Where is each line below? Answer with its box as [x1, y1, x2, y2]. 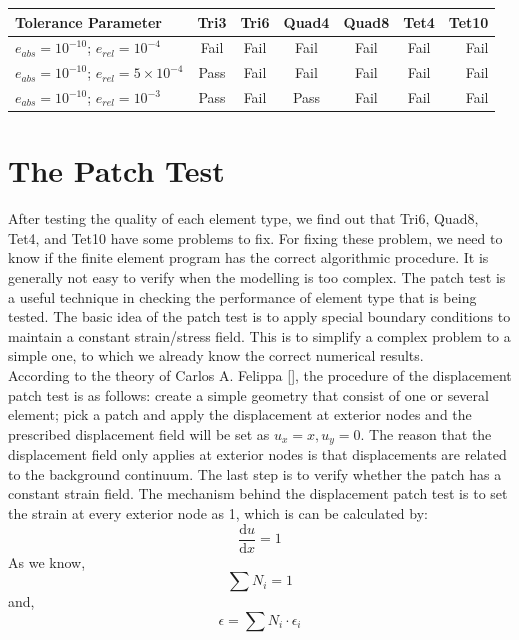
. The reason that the [360, 423, 492, 444]
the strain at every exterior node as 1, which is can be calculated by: [8, 503, 428, 524]
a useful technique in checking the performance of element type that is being [8, 286, 477, 307]
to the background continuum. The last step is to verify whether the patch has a [8, 463, 502, 484]
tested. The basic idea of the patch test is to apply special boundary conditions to [8, 306, 511, 327]
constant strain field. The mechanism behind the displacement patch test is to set [8, 483, 508, 504]
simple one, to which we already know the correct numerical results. [8, 345, 424, 366]
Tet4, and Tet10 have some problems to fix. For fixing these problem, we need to [8, 227, 503, 248]
